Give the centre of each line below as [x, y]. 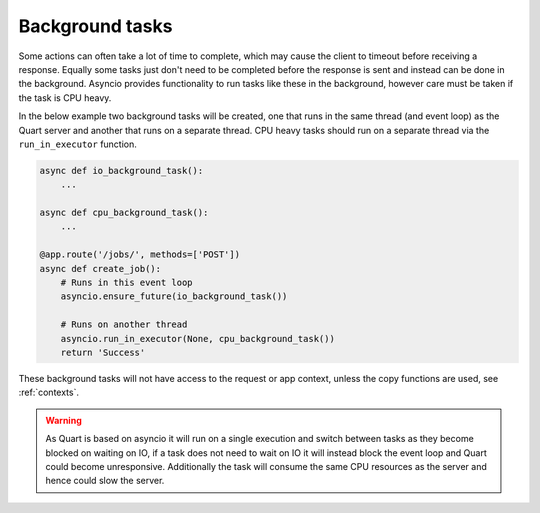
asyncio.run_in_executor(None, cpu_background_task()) [197, 338]
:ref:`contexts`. [49, 392]
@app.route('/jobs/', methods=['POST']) [139, 254]
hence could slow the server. [105, 481]
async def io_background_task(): [121, 170]
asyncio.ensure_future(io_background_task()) [174, 296]
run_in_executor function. [77, 144]
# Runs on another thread [124, 324]
